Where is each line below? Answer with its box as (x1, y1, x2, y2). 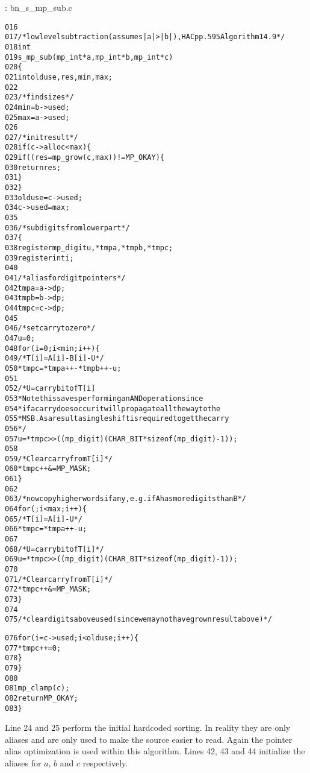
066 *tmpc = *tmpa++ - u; (5, 525, 87, 534)
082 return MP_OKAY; (5, 693, 78, 702)
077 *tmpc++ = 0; (5, 643, 61, 652)
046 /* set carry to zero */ (5, 324, 96, 333)
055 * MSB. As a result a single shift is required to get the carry (5, 414, 229, 423)
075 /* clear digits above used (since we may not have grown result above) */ (5, 615, 272, 624)
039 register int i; (5, 253, 74, 262)
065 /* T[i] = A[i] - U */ (5, 514, 82, 523)
